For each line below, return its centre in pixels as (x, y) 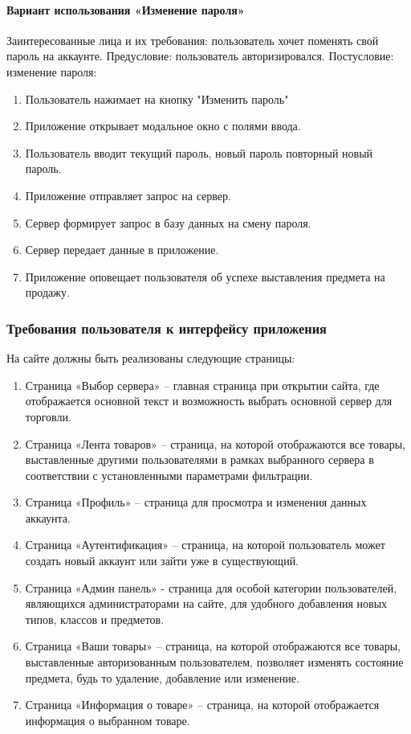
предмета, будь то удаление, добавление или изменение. (162, 677)
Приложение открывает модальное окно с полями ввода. (163, 126)
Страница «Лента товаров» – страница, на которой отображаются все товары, (215, 443)
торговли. (48, 416)
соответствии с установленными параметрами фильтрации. (169, 475)
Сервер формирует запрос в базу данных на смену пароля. (168, 222)
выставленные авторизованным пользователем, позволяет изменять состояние (214, 662)
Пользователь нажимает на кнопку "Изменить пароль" (157, 98)
